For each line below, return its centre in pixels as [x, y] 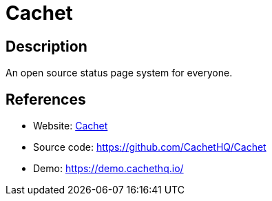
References [46, 99]
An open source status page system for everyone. [119, 73]
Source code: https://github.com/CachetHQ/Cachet [150, 147]
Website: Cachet [71, 126]
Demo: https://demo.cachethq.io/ [108, 169]
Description [46, 46]
